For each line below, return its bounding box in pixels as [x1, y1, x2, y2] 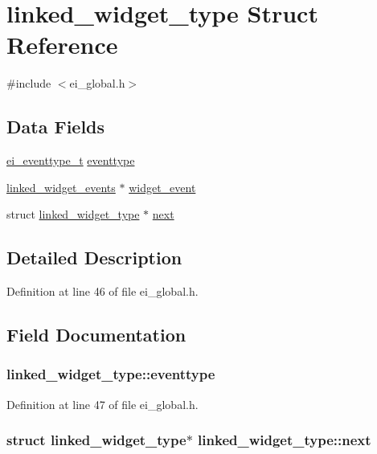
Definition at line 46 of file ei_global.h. [6, 283, 199, 300]
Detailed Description [6, 245, 182, 270]
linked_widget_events [6, 178, 116, 195]
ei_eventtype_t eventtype [6, 152, 135, 169]
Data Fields [6, 114, 105, 139]
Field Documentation [6, 322, 186, 347]
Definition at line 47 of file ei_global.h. [6, 395, 199, 412]
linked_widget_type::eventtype [6, 364, 215, 384]
